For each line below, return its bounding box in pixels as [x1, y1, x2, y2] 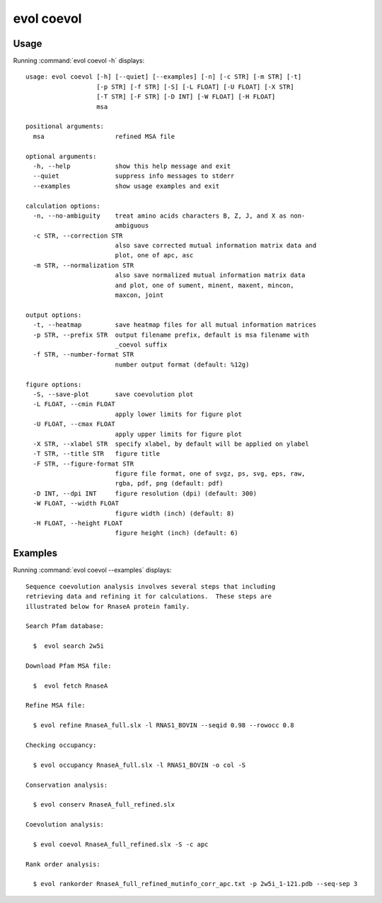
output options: [25, 310, 82, 319]
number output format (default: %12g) [115, 360, 250, 369]
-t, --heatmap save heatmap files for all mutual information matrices [33, 321, 317, 329]
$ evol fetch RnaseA [33, 681, 108, 690]
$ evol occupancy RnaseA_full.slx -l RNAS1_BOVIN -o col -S [33, 761, 246, 769]
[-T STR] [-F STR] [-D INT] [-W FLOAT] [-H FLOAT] [96, 93, 276, 101]
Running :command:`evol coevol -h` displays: [13, 57, 145, 65]
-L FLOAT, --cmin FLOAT [33, 400, 116, 408]
